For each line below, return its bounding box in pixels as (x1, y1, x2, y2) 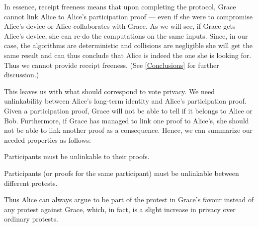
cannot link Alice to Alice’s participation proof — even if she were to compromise (4, 11, 253, 21)
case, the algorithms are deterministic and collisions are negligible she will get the (4, 40, 253, 51)
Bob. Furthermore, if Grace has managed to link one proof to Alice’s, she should (4, 115, 249, 125)
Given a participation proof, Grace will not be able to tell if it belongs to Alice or (4, 105, 253, 115)
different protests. (4, 177, 58, 188)
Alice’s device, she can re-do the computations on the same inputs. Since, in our (4, 30, 248, 41)
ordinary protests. (4, 214, 58, 224)
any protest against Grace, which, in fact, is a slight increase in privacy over (4, 204, 236, 214)
